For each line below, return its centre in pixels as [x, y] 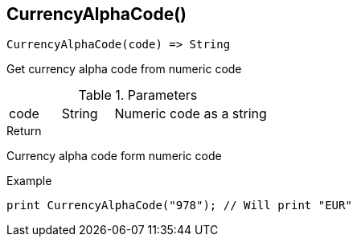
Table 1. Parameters [138, 95]
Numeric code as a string [191, 114]
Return [24, 131]
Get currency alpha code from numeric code [124, 69]
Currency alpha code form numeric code [114, 156]
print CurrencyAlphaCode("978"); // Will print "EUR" [179, 206]
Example [29, 181]
